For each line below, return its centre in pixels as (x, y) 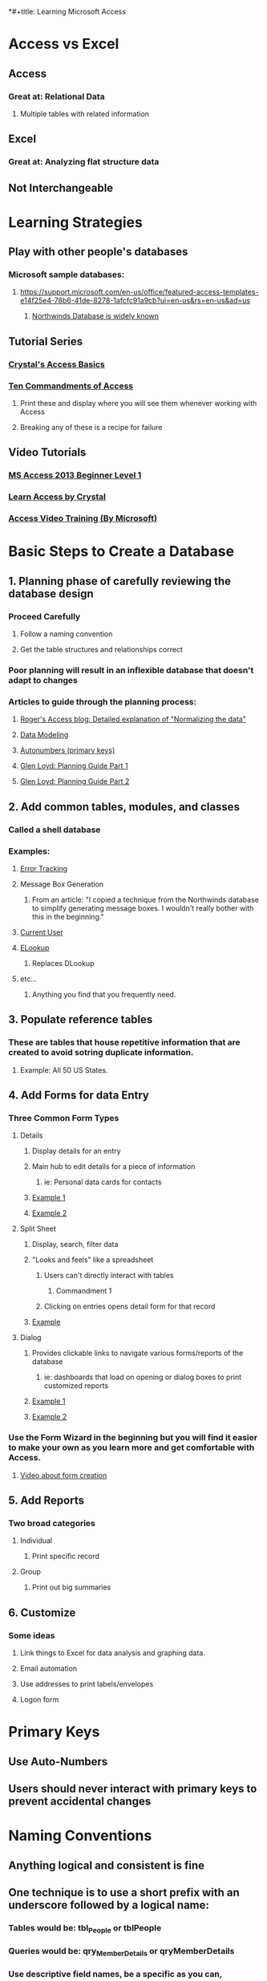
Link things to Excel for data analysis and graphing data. (113, 1653)
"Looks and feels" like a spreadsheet (93, 1260)
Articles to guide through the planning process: (103, 701)
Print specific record (66, 1557)
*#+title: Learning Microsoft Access (67, 12)
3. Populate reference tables (81, 1019)
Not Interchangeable (61, 188)
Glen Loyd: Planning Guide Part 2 (75, 781)
